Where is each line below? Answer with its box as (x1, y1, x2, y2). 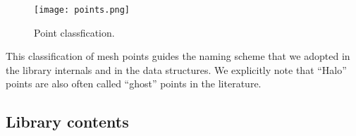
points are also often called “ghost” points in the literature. (6, 76, 262, 91)
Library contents (6, 111, 129, 132)
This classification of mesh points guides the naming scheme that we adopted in (6, 49, 350, 63)
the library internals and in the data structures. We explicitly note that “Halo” (6, 62, 347, 77)
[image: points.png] (34, 5, 130, 15)
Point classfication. (34, 25, 115, 39)
